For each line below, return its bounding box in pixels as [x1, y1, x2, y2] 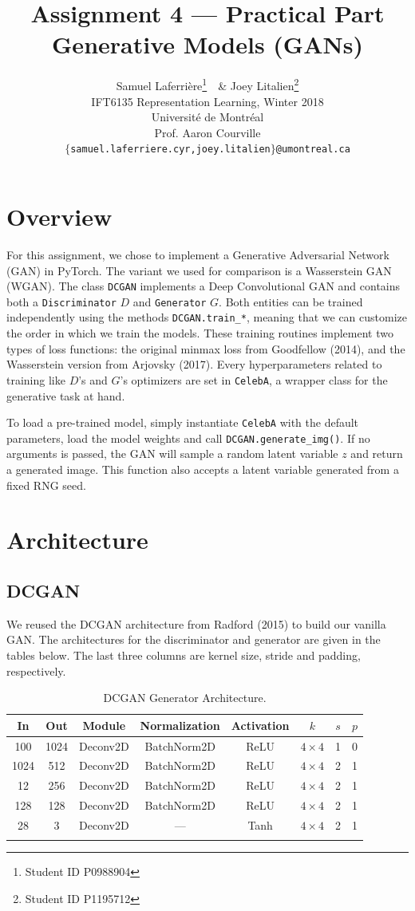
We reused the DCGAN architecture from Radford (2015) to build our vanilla [6, 615, 386, 632]
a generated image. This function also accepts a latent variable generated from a [6, 461, 399, 478]
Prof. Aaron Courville [154, 124, 261, 140]
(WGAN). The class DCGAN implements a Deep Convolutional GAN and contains [6, 278, 401, 294]
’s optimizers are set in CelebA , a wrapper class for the [120, 371, 388, 388]
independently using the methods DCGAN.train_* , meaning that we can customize [6, 309, 408, 325]
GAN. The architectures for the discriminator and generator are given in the [6, 631, 381, 648]
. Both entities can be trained [219, 293, 363, 310]
